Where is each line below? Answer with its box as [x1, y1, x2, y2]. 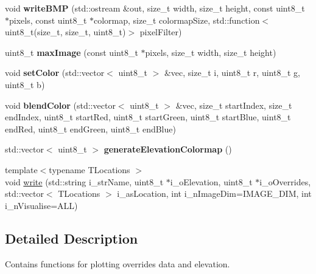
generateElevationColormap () [104, 143, 232, 156]
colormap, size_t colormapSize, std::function [94, 13, 260, 26]
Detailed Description [5, 228, 138, 247]
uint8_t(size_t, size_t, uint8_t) [5, 26, 126, 38]
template [5, 163, 38, 176]
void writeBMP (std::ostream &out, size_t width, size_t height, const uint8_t [5, 2, 305, 14]
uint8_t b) [5, 78, 45, 91]
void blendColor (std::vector [5, 98, 116, 111]
